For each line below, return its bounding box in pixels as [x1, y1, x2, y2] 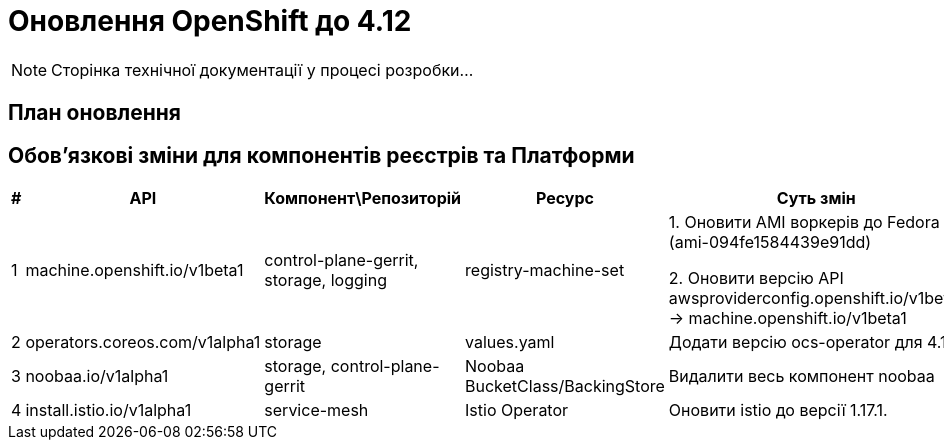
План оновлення [8, 100, 181, 126]
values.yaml [465, 332, 555, 353]
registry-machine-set [465, 260, 625, 281]
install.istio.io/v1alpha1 [25, 400, 192, 421]
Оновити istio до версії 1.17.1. [668, 400, 888, 421]
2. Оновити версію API [668, 268, 844, 289]
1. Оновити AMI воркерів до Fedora [668, 212, 940, 233]
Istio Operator [465, 400, 569, 421]
